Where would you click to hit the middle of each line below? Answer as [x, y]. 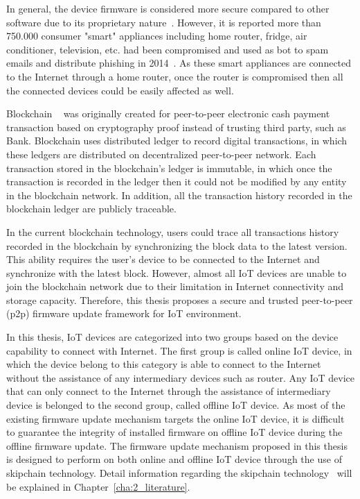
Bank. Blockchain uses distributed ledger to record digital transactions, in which [177, 141]
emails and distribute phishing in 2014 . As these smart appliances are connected [179, 63]
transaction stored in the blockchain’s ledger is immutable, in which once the [169, 168]
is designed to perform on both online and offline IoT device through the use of [174, 459]
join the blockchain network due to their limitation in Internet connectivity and [175, 286]
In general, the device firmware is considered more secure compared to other [168, 8]
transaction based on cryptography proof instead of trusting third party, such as [176, 127]
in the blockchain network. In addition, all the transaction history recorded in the [179, 195]
